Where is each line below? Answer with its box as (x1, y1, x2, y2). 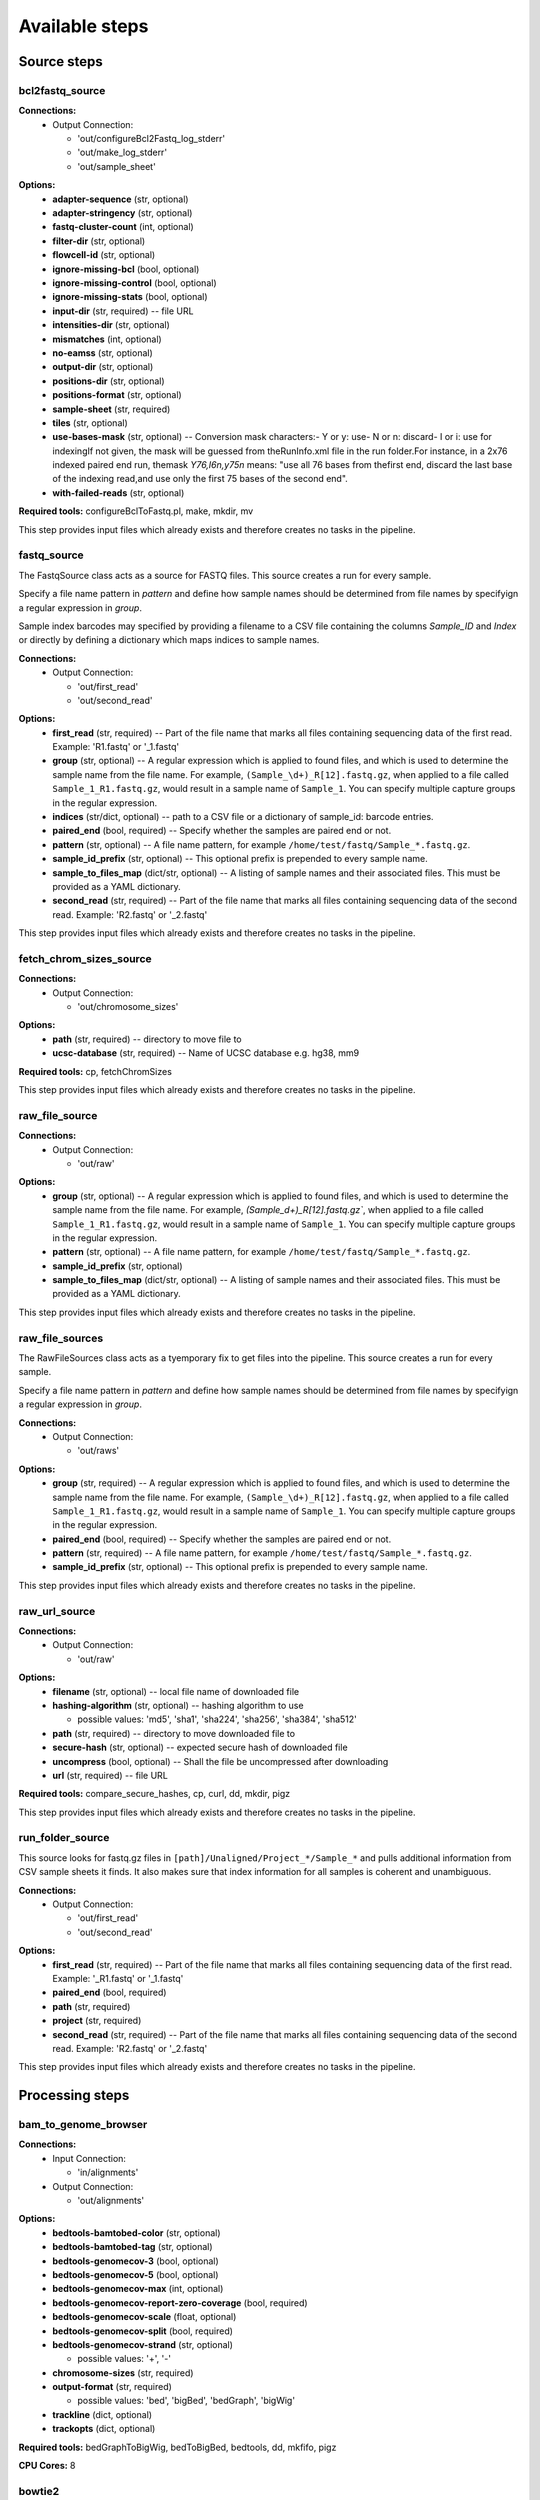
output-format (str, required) (52, 2381, 172, 2393)
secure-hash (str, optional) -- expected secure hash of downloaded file (52, 1741, 349, 1754)
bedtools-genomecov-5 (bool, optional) (52, 2268, 219, 2280)
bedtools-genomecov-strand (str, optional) (52, 2338, 234, 2350)
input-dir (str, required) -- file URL (52, 305, 194, 317)
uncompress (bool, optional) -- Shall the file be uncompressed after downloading (52, 1755, 389, 1767)
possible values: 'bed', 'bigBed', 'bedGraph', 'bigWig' (77, 2395, 295, 2407)
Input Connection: (52, 2152, 127, 2164)
